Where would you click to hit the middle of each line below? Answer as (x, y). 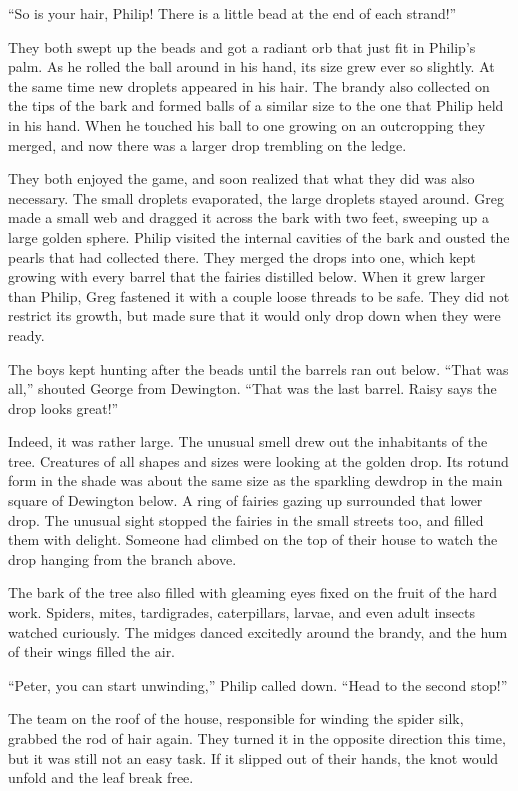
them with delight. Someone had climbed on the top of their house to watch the (253, 539)
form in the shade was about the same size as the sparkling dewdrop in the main (255, 480)
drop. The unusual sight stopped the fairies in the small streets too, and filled (246, 519)
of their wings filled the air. (92, 651)
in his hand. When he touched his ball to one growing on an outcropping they (247, 124)
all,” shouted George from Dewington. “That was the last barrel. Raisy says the (252, 388)
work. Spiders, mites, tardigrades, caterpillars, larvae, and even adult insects (242, 612)
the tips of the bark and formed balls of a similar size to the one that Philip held (256, 105)
